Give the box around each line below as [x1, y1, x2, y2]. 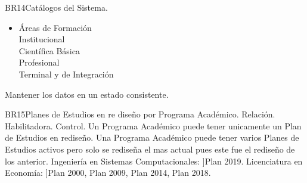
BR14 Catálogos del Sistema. [5, 1, 108, 13]
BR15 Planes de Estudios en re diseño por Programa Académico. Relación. [5, 108, 275, 120]
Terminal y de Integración [18, 67, 114, 80]
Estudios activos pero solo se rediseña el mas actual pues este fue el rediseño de [5, 142, 295, 155]
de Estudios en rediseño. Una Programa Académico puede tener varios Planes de [5, 131, 299, 144]
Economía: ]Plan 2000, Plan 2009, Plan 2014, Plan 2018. [5, 166, 211, 179]
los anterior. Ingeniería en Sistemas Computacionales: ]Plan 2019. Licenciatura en [5, 154, 303, 167]
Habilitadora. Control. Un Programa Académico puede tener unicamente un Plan [5, 119, 302, 132]
